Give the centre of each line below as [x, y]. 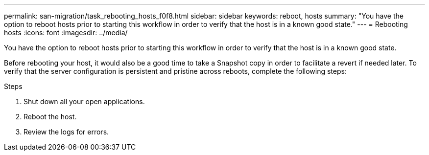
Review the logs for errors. [66, 132]
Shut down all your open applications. [84, 101]
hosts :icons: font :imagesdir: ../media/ [66, 33]
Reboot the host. [50, 117]
